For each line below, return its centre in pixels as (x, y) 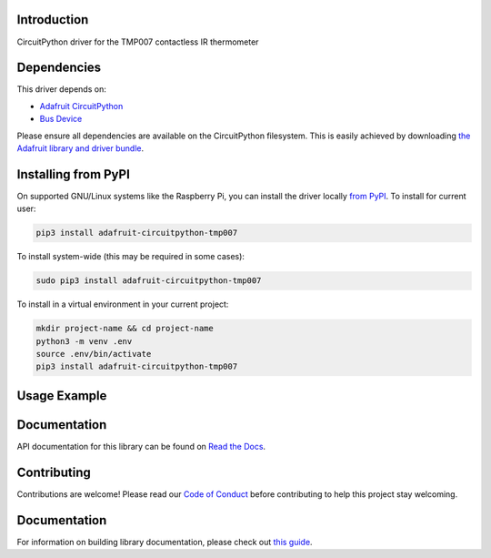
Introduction (53, 20)
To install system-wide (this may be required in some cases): (131, 257)
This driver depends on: (61, 89)
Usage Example (62, 396)
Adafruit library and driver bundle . (80, 148)
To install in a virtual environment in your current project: (123, 304)
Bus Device (61, 119)
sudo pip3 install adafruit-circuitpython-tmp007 (149, 281)
